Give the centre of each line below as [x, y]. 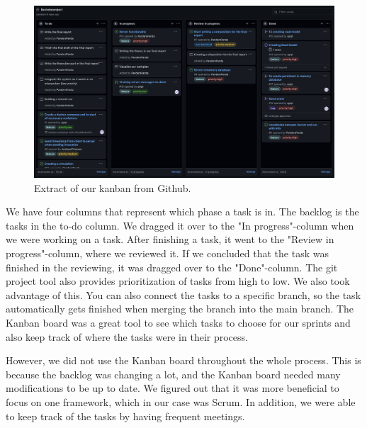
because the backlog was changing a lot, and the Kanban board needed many [173, 374]
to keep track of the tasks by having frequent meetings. [125, 416]
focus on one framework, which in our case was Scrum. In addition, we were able [181, 401]
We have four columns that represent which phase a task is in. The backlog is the [182, 212]
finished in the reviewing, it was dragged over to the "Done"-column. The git [172, 267]
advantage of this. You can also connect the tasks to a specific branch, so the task [183, 294]
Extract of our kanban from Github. [113, 187]
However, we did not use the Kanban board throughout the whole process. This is [183, 360]
